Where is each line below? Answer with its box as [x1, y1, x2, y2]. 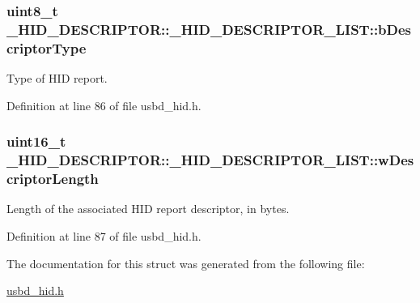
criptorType [6, 37, 87, 58]
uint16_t [6, 131, 66, 151]
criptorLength [6, 169, 99, 189]
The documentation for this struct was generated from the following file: [6, 254, 365, 271]
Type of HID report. [6, 70, 108, 87]
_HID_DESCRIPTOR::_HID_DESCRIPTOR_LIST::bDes [6, 19, 412, 39]
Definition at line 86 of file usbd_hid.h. [6, 96, 202, 113]
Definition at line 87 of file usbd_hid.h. [6, 227, 202, 244]
